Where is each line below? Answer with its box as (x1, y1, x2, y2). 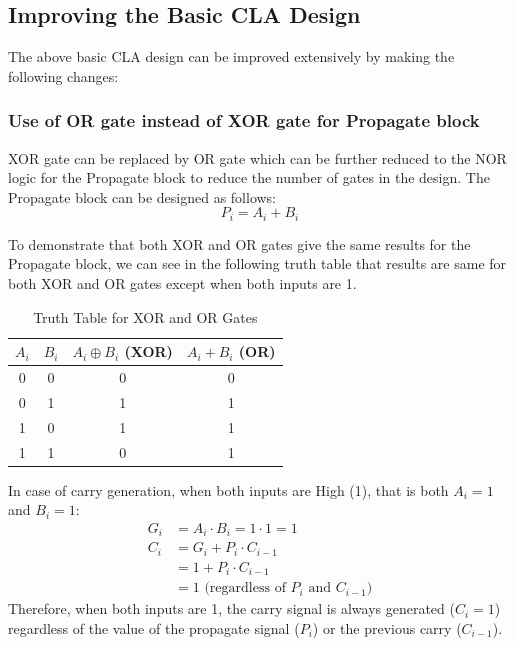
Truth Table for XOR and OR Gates (33, 306, 258, 327)
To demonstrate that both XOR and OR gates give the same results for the (8, 233, 471, 254)
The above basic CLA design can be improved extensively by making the (8, 46, 455, 67)
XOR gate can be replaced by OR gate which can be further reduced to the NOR (8, 147, 507, 168)
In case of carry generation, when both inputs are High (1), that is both (8, 479, 449, 500)
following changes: (8, 65, 119, 86)
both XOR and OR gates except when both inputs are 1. (8, 273, 357, 294)
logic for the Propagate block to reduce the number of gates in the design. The (8, 167, 490, 188)
